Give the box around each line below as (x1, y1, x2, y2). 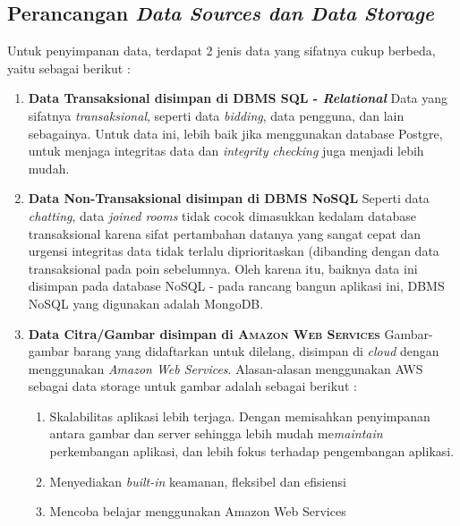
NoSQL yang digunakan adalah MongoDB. (28, 293, 264, 312)
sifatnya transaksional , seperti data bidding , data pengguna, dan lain (28, 106, 405, 124)
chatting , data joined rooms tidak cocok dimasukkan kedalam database (28, 206, 416, 225)
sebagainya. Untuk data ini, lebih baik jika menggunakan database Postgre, (28, 123, 443, 142)
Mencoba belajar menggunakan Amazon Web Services (49, 502, 346, 521)
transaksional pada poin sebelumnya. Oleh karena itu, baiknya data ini (28, 259, 418, 277)
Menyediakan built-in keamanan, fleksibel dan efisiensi (49, 471, 346, 490)
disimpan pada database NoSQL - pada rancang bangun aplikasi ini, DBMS (28, 276, 445, 295)
